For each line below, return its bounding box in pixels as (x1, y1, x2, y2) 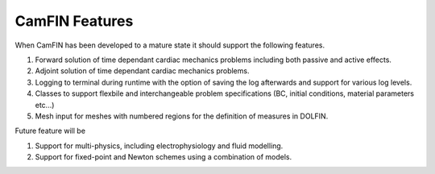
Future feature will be (14, 126, 86, 136)
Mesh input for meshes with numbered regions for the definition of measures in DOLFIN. (35, 111, 329, 121)
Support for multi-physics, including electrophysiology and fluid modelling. (35, 141, 284, 151)
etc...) (35, 100, 55, 110)
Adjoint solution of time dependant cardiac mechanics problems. (35, 66, 250, 76)
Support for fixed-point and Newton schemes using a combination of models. (35, 152, 292, 162)
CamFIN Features (14, 12, 134, 30)
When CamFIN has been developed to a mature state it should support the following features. (14, 40, 325, 50)
